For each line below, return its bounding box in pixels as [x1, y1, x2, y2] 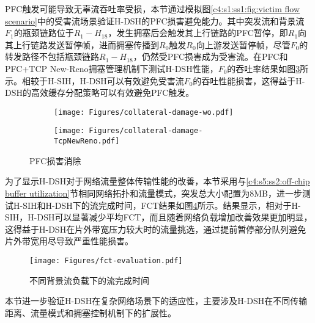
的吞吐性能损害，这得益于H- [193, 74, 305, 87]
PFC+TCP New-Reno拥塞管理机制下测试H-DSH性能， [5, 62, 218, 74]
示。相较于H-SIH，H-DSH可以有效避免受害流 [5, 74, 184, 87]
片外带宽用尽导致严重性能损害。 [5, 234, 133, 247]
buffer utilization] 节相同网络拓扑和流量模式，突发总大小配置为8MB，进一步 [5, 186, 302, 199]
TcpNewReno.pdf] [54, 137, 120, 146]
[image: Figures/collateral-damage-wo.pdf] [54, 107, 234, 117]
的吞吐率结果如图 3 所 [227, 62, 309, 74]
